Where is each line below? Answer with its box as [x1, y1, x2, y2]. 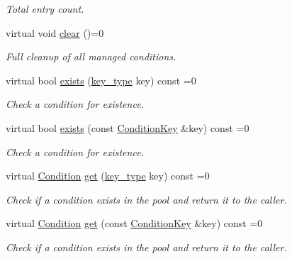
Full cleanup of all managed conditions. [6, 49, 176, 64]
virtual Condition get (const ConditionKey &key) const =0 [6, 216, 263, 231]
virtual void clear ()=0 [6, 25, 104, 40]
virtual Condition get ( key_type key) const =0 [6, 168, 210, 183]
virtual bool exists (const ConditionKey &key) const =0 [6, 120, 249, 135]
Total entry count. [6, 1, 84, 16]
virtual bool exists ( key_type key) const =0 [6, 72, 196, 87]
